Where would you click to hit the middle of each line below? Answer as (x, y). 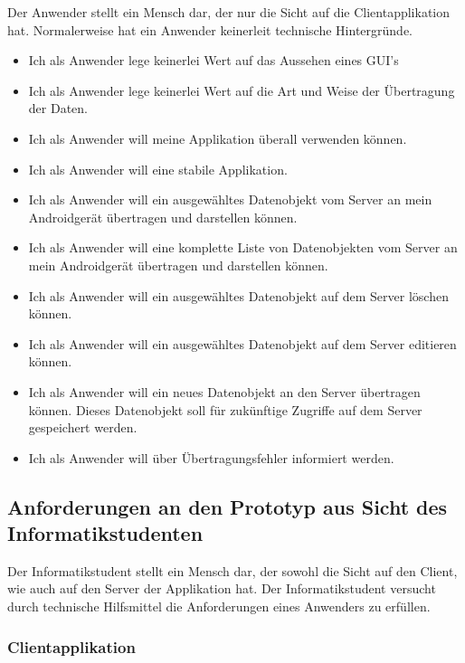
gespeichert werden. (83, 427)
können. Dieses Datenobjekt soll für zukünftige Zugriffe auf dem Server (225, 409)
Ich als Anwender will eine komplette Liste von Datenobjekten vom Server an (243, 247)
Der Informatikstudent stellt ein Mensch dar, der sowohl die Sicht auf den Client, (232, 570)
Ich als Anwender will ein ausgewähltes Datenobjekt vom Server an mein (230, 199)
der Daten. (58, 108)
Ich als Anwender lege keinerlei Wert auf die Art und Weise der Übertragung (242, 90)
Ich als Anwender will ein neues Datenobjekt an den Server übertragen (224, 391)
